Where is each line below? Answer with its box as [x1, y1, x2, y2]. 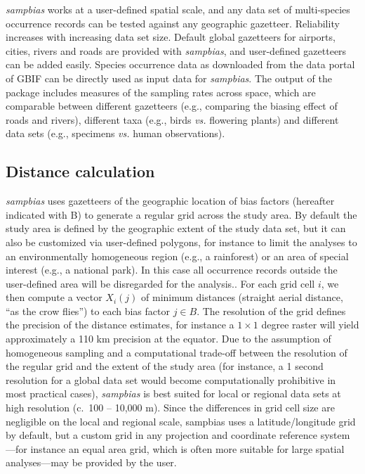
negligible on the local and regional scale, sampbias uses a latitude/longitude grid [6, 414, 356, 428]
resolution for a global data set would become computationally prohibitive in [6, 372, 336, 387]
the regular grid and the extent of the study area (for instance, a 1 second [6, 359, 324, 373]
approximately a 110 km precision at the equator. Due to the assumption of [6, 331, 331, 346]
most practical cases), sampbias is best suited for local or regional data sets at [6, 386, 341, 401]
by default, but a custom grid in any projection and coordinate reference [6, 428, 318, 442]
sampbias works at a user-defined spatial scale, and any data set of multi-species [6, 2, 350, 16]
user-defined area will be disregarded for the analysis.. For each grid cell [6, 276, 315, 290]
